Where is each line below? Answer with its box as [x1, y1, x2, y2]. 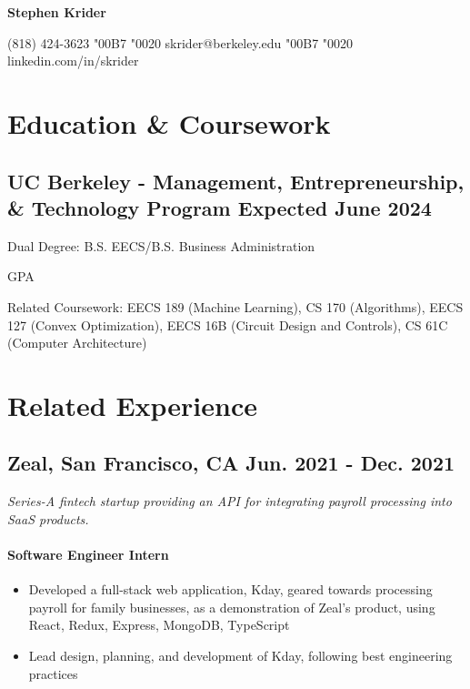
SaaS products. [7, 509, 89, 528]
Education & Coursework [7, 104, 331, 141]
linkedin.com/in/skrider [7, 51, 139, 70]
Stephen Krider [7, 3, 106, 21]
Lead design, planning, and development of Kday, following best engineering [28, 646, 453, 665]
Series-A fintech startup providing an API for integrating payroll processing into [7, 491, 452, 511]
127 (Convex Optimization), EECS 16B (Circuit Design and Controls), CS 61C [7, 315, 448, 334]
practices [28, 664, 78, 683]
